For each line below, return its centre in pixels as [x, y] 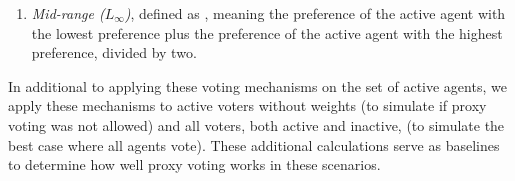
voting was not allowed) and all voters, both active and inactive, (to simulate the [256, 124]
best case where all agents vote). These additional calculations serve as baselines [254, 144]
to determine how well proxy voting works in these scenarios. [194, 164]
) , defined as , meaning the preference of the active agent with [315, 13]
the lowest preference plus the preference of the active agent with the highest [267, 32]
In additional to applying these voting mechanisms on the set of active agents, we [257, 85]
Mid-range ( [68, 13]
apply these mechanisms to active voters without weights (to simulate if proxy [247, 105]
